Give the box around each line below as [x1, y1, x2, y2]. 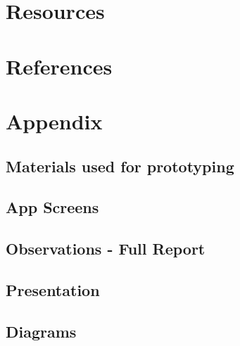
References [6, 51, 113, 80]
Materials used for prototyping [6, 155, 234, 177]
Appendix [6, 106, 103, 135]
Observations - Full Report [6, 238, 206, 259]
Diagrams [6, 320, 77, 342]
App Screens [6, 196, 99, 218]
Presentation [6, 278, 100, 300]
